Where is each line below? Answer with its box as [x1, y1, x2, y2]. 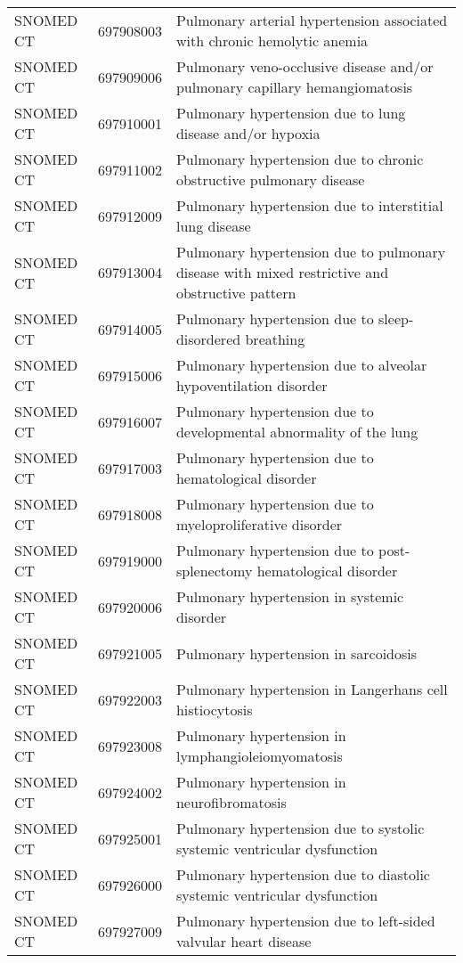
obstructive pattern [175, 282, 296, 303]
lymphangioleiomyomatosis [175, 746, 343, 766]
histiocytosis [175, 699, 253, 720]
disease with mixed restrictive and [175, 262, 389, 282]
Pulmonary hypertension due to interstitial [175, 195, 443, 216]
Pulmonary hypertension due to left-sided [175, 910, 435, 931]
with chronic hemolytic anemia [175, 30, 369, 51]
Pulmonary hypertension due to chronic [175, 149, 424, 169]
